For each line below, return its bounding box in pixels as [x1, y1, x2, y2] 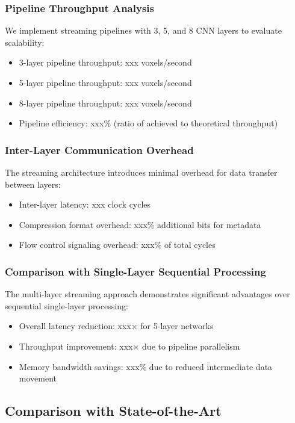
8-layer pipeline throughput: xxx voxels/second [19, 96, 192, 109]
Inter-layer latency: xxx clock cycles [19, 198, 151, 211]
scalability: [5, 36, 45, 48]
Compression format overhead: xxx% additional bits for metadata [19, 218, 261, 230]
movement [19, 372, 57, 384]
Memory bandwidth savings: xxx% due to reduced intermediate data [19, 360, 273, 372]
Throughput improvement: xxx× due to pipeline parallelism [19, 339, 240, 352]
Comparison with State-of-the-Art [5, 401, 222, 420]
